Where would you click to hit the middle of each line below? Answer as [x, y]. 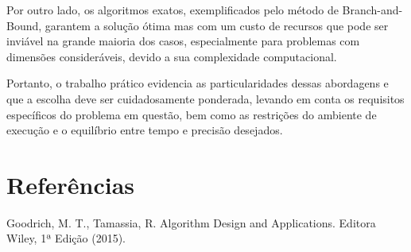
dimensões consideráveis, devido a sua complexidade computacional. [172, 56]
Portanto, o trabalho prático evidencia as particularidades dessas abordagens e [198, 83]
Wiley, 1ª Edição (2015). [66, 238]
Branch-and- [372, 10]
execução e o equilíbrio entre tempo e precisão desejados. [145, 130]
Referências [71, 184]
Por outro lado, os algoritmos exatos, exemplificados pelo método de [173, 10]
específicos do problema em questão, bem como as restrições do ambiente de [192, 114]
